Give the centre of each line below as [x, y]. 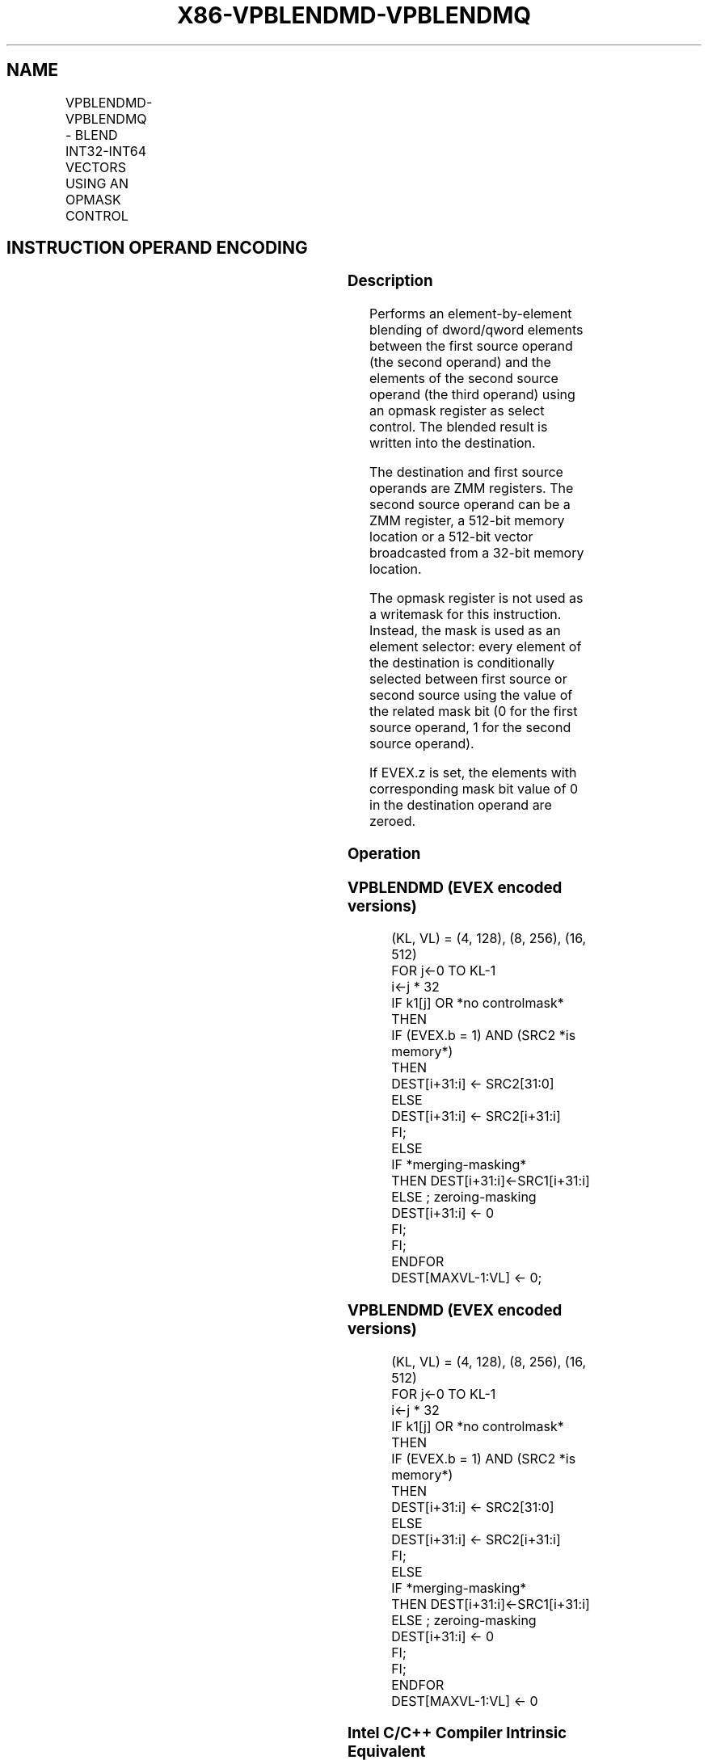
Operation [384, 853]
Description [390, 281]
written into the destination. [453, 443]
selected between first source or [468, 679]
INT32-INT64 [105, 151]
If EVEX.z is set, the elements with [473, 773]
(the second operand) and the [460, 362]
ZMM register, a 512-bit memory [467, 521]
